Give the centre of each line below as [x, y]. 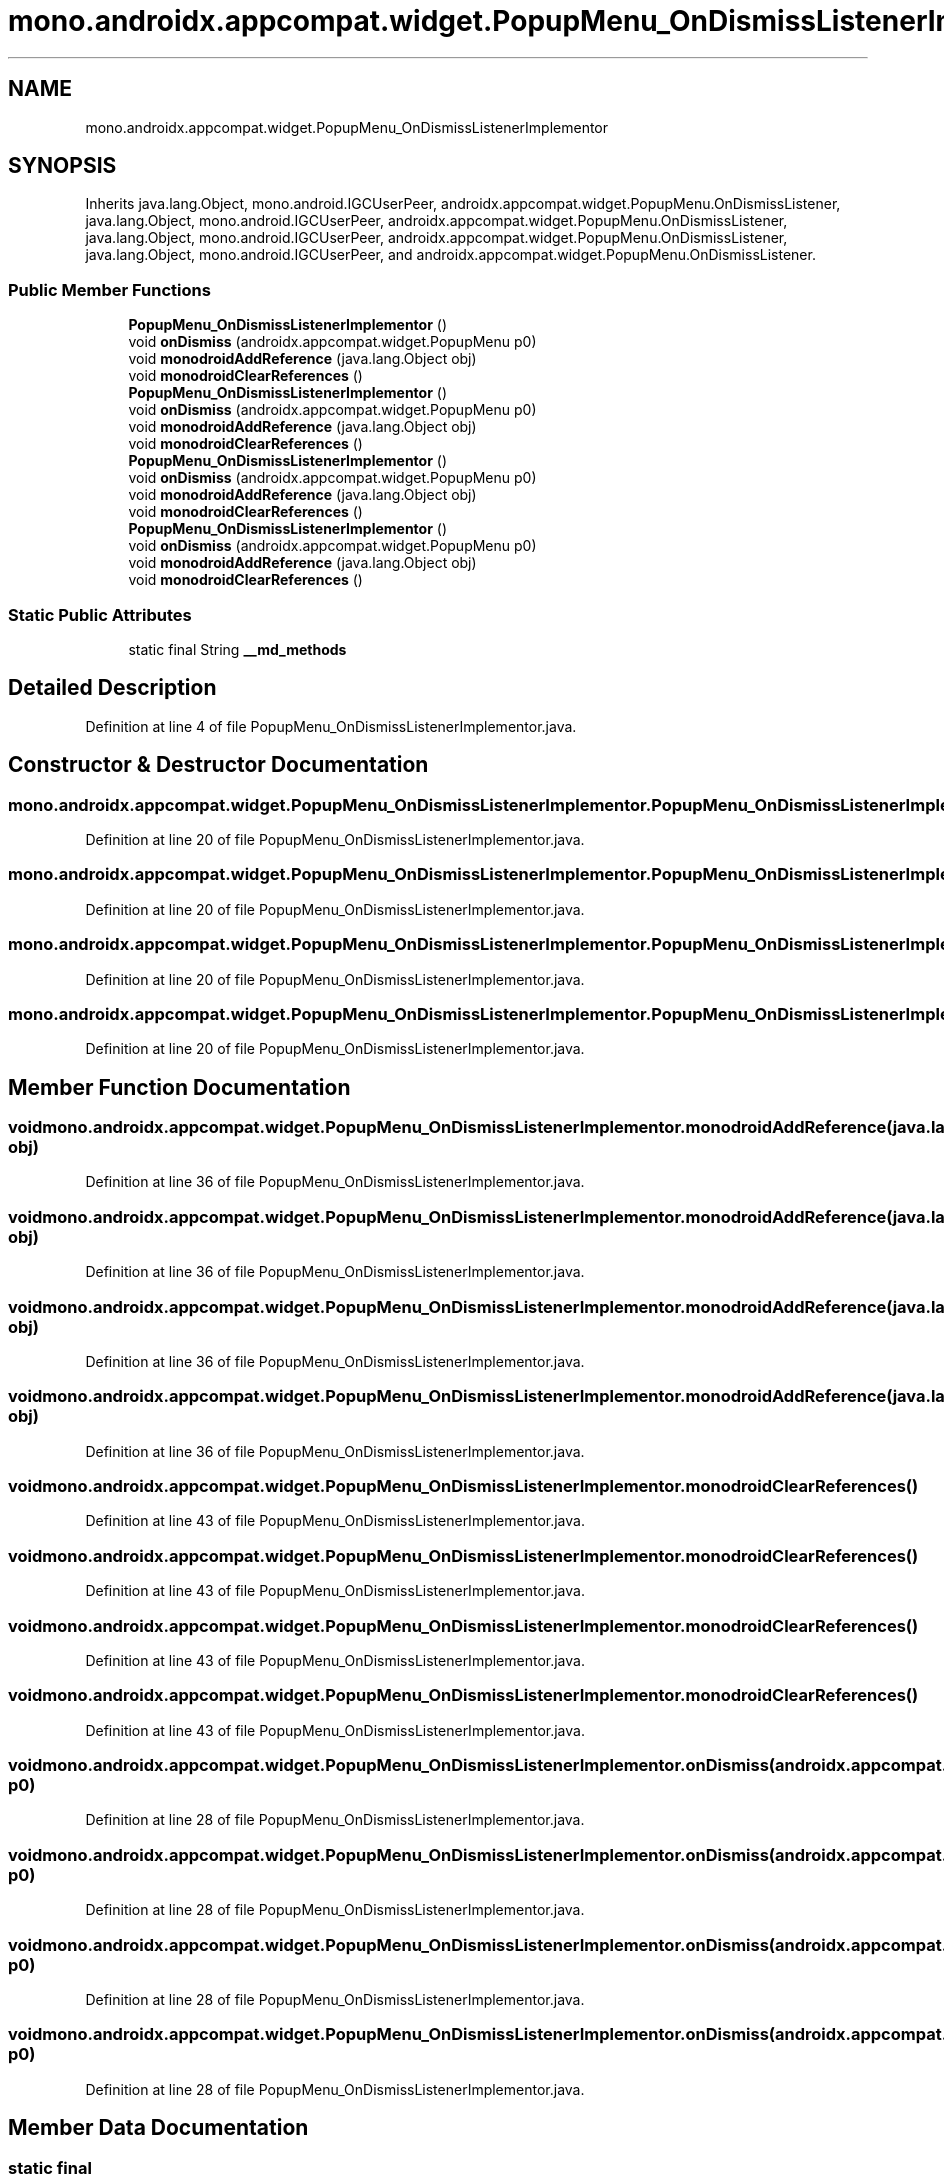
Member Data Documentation [158, 2128]
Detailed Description [112, 688]
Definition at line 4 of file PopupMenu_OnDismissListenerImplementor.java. [331, 726]
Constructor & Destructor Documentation [218, 765]
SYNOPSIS [62, 166]
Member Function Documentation [179, 1087]
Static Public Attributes [100, 614]
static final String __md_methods [237, 649]
